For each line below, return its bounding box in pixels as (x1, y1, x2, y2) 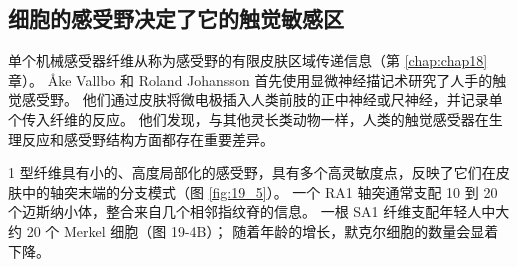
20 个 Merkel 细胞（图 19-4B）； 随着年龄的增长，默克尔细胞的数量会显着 (26, 220, 499, 241)
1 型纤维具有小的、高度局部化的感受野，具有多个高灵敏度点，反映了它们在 (8, 162, 496, 183)
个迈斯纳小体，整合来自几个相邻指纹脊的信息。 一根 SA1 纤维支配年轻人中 (8, 201, 496, 222)
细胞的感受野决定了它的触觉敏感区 (8, 3, 344, 34)
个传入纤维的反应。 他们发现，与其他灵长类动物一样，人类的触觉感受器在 (8, 108, 489, 129)
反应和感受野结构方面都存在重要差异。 (21, 128, 274, 149)
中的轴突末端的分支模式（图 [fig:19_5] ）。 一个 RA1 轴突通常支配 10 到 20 (21, 181, 498, 202)
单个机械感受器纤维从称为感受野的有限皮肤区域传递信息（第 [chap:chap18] (8, 50, 488, 71)
